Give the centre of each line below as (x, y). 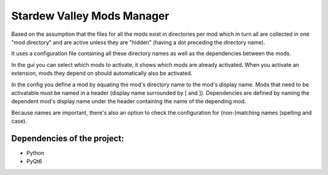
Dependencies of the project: (68, 138)
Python (36, 153)
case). (19, 121)
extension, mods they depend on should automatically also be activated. (102, 74)
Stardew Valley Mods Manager (90, 16)
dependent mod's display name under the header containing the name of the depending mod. (128, 101)
